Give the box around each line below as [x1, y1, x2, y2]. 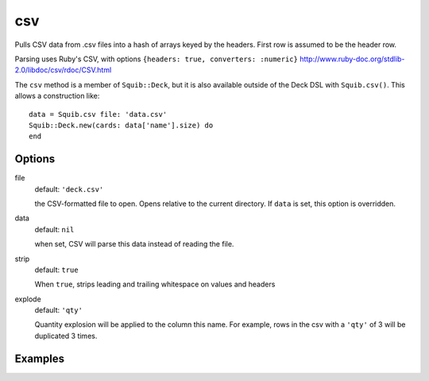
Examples [14, 352, 65, 365]
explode [14, 294, 41, 304]
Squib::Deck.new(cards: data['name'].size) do [29, 120, 214, 130]
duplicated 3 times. [34, 331, 98, 340]
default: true [34, 265, 79, 274]
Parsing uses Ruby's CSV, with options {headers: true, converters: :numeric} [14, 54, 298, 64]
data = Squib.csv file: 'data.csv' [29, 110, 168, 119]
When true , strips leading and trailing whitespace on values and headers [34, 279, 276, 290]
